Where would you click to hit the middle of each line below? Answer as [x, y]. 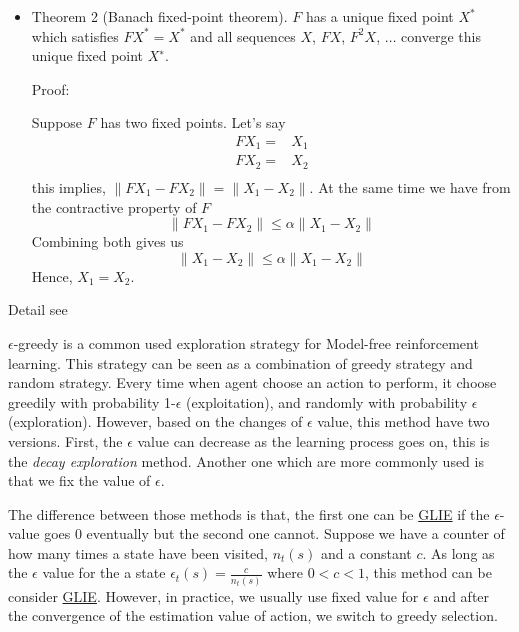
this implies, [68, 186]
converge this [441, 35]
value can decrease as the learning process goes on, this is [313, 440]
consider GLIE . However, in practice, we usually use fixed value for [213, 595]
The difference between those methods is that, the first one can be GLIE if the [249, 513]
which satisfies [75, 35]
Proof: [50, 88]
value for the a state [104, 572]
